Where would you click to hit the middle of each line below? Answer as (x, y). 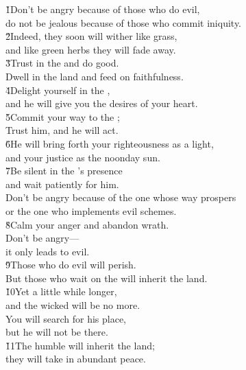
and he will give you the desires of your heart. (102, 103)
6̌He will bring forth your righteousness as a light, (110, 143)
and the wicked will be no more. (73, 305)
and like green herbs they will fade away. (91, 49)
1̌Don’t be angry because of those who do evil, (103, 9)
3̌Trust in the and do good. (62, 63)
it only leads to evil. (48, 251)
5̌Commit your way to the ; (63, 116)
